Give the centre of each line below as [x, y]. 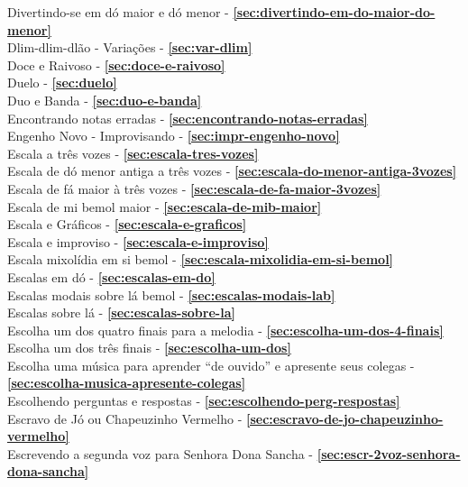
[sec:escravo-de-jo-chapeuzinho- [344, 418]
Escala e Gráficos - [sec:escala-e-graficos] [127, 224]
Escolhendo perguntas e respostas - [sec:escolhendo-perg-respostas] [204, 401]
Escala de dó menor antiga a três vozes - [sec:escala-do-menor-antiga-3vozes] [232, 171]
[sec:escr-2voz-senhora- [389, 453]
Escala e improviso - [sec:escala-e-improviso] [138, 241]
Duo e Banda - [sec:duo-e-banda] [105, 100]
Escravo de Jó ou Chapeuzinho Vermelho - [125, 418]
